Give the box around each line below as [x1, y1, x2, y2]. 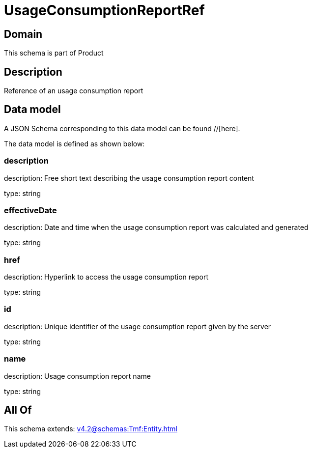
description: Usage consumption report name [4, 371, 151, 380]
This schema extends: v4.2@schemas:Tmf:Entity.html [4, 424, 177, 433]
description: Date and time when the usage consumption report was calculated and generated [4, 223, 309, 232]
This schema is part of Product [4, 49, 104, 57]
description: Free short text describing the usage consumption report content [4, 173, 254, 182]
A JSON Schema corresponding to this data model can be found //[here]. [4, 124, 240, 133]
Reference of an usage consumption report [4, 86, 143, 95]
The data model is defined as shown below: [4, 139, 145, 148]
